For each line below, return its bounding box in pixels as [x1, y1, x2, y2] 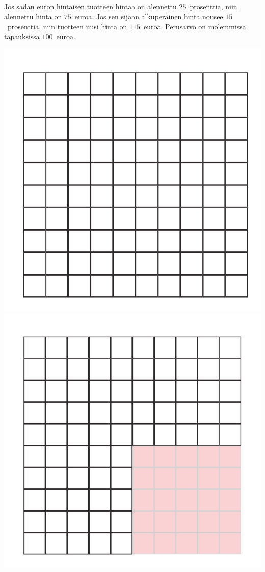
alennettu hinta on [4, 11, 62, 21]
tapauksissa [4, 31, 40, 41]
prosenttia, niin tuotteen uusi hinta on [7, 21, 127, 32]
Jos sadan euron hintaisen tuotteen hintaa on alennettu [4, 1, 177, 11]
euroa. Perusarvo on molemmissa [144, 21, 246, 32]
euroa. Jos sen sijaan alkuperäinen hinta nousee [74, 11, 223, 21]
